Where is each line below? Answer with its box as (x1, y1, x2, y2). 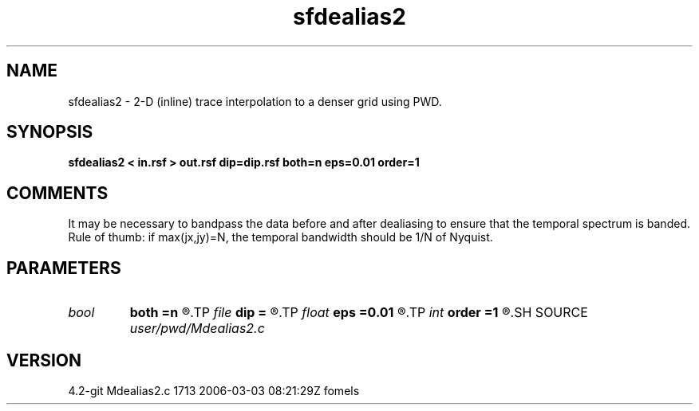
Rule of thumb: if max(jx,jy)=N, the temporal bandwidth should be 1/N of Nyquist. (68, 230, 493, 245)
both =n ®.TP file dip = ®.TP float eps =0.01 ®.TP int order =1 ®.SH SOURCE (129, 304, 588, 321)
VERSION (6, 350, 82, 370)
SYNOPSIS (6, 122, 93, 143)
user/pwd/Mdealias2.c (129, 320, 265, 337)
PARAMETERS (6, 257, 121, 278)
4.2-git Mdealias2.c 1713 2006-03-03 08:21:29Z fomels (68, 383, 360, 397)
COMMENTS (6, 182, 109, 203)
